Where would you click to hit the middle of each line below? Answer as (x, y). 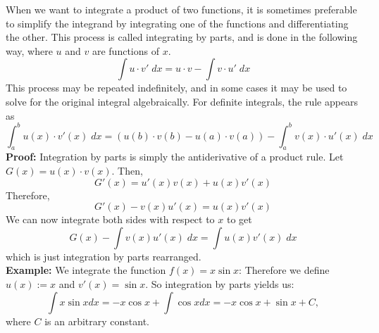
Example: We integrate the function (86, 270)
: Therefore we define (284, 270)
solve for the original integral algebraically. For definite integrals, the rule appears (182, 101)
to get (239, 219)
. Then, (127, 171)
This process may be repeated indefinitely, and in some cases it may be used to (176, 88)
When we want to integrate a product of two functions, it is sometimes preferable (181, 9)
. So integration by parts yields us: (220, 284)
